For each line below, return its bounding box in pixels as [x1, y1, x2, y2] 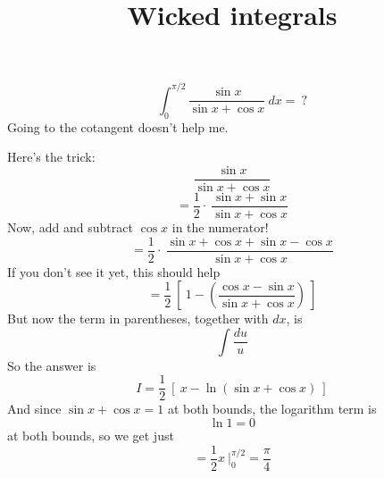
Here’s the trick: [7, 147, 96, 166]
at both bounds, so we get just [7, 426, 174, 445]
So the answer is [7, 356, 96, 374]
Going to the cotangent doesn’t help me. [7, 117, 229, 136]
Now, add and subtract [7, 217, 133, 236]
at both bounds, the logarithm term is [167, 399, 377, 418]
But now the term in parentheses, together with [7, 309, 269, 328]
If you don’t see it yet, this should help [7, 262, 221, 281]
